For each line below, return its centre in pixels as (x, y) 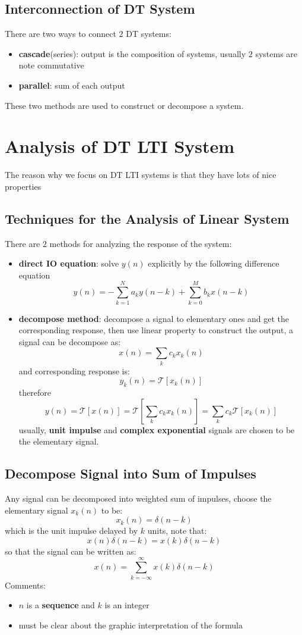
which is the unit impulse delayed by (71, 531)
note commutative (51, 65)
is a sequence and (61, 605)
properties (23, 186)
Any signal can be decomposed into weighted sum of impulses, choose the (138, 498)
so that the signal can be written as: (71, 551)
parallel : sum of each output (72, 85)
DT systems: (149, 34)
